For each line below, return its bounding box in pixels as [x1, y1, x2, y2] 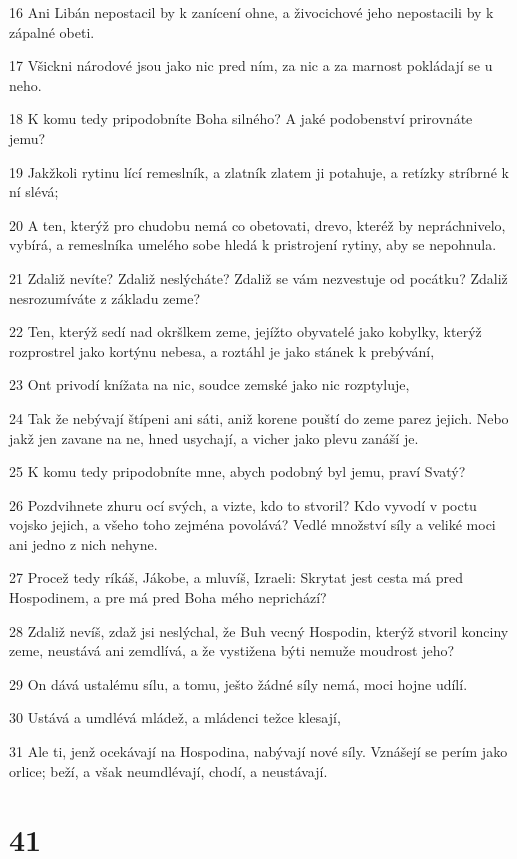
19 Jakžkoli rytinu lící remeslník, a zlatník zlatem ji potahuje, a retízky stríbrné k [9, 161, 509, 182]
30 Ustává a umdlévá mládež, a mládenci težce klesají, [9, 707, 341, 728]
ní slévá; [9, 181, 59, 202]
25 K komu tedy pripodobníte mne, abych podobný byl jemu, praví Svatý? [9, 461, 466, 482]
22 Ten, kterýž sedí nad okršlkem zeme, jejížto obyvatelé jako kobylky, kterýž [9, 321, 482, 342]
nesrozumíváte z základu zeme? [9, 287, 201, 308]
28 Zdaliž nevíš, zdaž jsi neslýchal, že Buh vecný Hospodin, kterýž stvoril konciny [9, 620, 509, 641]
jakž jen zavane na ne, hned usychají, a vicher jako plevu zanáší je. [9, 427, 419, 448]
